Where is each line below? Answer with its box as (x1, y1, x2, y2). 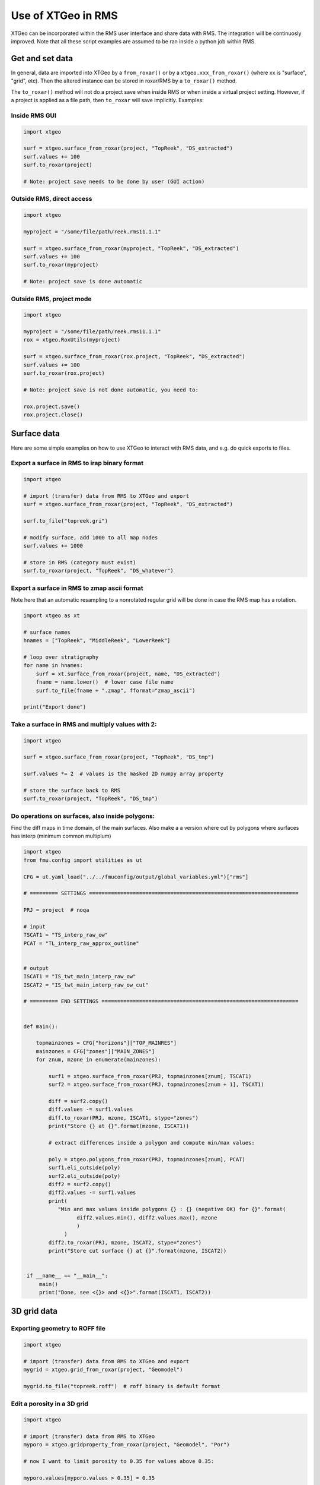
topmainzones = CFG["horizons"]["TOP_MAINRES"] (36, 1039, 177, 1047)
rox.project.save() (23, 403, 80, 410)
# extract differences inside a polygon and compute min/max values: (48, 1139, 255, 1146)
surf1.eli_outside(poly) (48, 1164, 121, 1171)
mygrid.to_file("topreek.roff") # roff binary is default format (23, 1383, 220, 1390)
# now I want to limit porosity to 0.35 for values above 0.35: (23, 1458, 215, 1465)
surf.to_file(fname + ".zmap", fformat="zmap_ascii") (36, 687, 196, 694)
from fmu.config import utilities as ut (23, 857, 142, 864)
